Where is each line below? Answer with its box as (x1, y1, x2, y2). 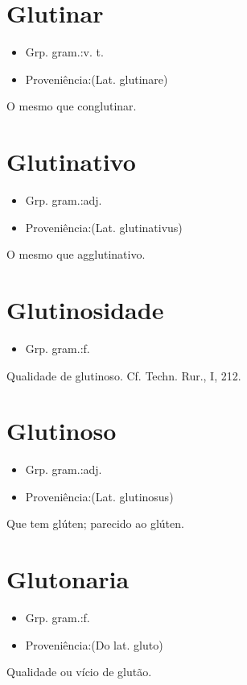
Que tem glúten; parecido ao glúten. (6, 515, 184, 532)
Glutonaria (6, 563, 130, 596)
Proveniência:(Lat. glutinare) (25, 70, 168, 87)
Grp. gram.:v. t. (25, 44, 104, 60)
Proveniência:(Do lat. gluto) (25, 636, 163, 653)
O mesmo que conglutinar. (6, 98, 137, 114)
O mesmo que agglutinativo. (6, 246, 146, 263)
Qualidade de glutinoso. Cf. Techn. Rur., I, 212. (6, 367, 241, 384)
